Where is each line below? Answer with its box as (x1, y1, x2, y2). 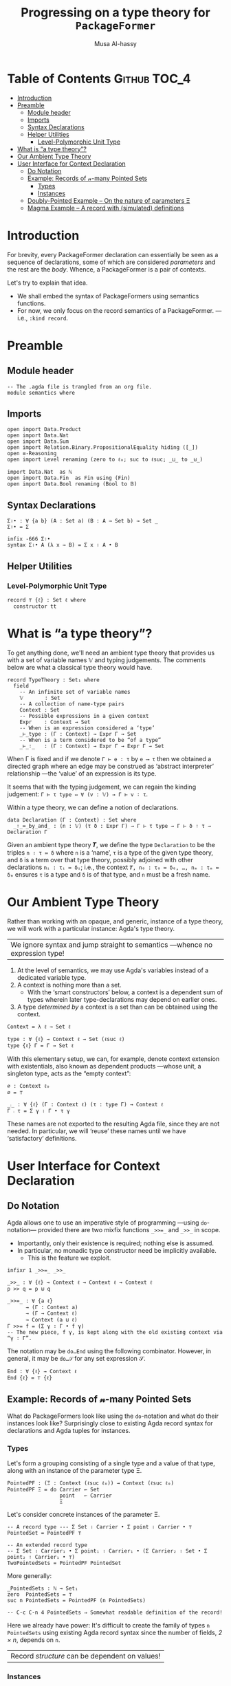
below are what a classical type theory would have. (7, 663, 153, 671)
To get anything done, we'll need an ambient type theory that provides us (7, 648, 215, 657)
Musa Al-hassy (93, 39, 137, 47)
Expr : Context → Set (19, 719, 91, 725)
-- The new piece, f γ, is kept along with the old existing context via (7, 1328, 223, 1335)
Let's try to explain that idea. (7, 278, 88, 287)
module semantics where (7, 389, 76, 396)
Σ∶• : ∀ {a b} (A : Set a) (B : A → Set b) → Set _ (7, 518, 158, 525)
